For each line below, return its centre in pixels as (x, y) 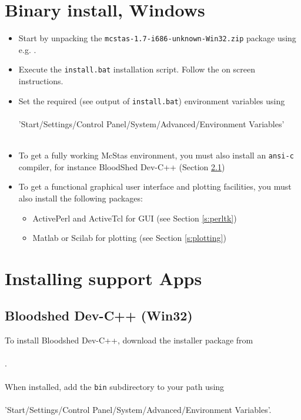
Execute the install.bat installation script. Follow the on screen (137, 69)
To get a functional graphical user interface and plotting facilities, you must (155, 186)
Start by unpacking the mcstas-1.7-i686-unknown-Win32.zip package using (157, 38)
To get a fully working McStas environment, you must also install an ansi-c (156, 155)
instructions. (41, 81)
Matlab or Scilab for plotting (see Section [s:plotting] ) (129, 238)
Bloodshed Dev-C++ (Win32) (99, 315)
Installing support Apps (103, 278)
